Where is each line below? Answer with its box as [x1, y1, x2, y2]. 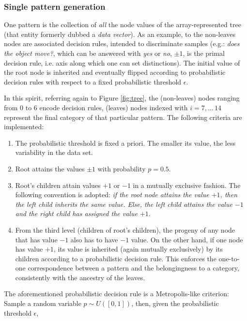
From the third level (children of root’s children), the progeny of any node [15, 224, 235, 235]
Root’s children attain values [15, 180, 101, 190]
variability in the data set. [15, 147, 93, 157]
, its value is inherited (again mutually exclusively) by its [53, 244, 223, 254]
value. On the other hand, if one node [131, 234, 243, 244]
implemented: [4, 121, 44, 132]
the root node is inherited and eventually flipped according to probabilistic [4, 67, 226, 77]
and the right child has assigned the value [15, 208, 138, 219]
